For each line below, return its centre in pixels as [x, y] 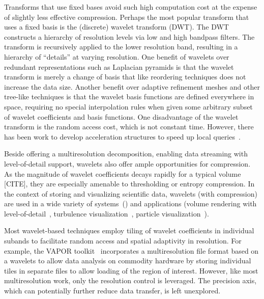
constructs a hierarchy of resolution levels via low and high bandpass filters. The [129, 36]
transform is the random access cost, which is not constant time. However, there [129, 127]
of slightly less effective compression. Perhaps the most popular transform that [127, 17]
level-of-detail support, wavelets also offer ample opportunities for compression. [127, 163]
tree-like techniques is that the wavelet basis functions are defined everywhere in [129, 97]
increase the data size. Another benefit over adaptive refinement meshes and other [132, 86]
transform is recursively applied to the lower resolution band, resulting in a [121, 47]
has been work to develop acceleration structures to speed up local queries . [122, 136]
